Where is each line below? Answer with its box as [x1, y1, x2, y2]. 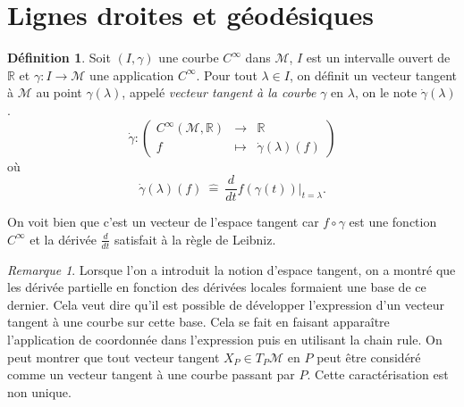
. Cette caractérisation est [307, 365, 449, 384]
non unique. [7, 382, 72, 401]
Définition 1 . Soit [7, 48, 111, 67]
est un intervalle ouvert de [306, 48, 451, 67]
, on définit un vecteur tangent [289, 65, 458, 84]
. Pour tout [196, 65, 257, 84]
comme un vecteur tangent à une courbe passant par [7, 365, 295, 384]
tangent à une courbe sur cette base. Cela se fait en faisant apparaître [7, 312, 390, 331]
